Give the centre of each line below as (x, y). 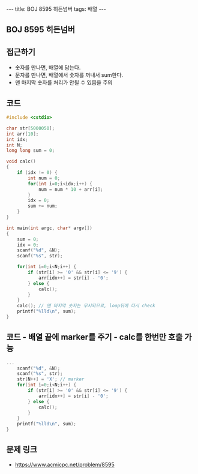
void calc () (21, 161)
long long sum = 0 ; (31, 151)
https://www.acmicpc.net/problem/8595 (65, 464)
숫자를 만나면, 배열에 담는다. (48, 68)
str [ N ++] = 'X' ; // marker (51, 379)
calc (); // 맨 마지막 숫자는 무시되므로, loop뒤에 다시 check (86, 306)
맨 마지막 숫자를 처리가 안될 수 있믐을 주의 (64, 83)
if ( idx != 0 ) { (37, 173)
